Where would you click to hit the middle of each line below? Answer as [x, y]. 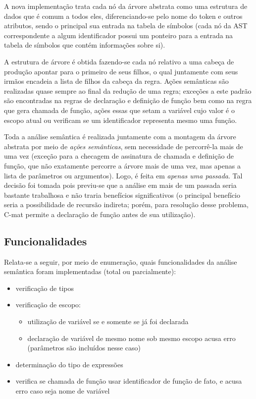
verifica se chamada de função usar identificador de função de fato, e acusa [129, 381]
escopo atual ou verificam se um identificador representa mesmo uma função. [121, 120]
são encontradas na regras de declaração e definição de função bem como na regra [128, 100]
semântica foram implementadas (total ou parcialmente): [90, 271]
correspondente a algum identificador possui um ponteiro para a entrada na [119, 35]
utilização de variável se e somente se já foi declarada [108, 321]
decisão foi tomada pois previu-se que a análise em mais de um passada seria [120, 185]
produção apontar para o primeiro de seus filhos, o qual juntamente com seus [121, 71]
